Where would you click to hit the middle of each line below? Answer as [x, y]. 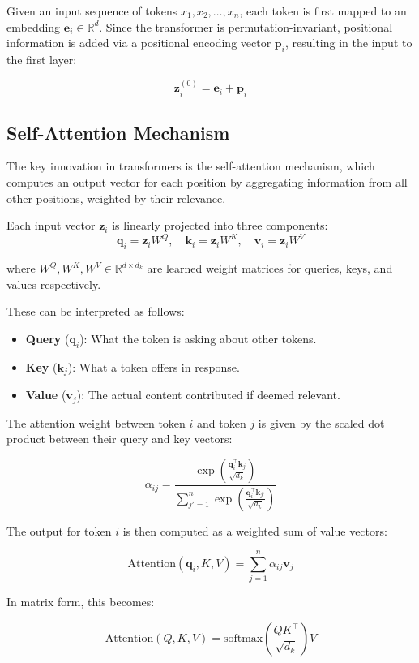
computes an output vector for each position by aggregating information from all [207, 181]
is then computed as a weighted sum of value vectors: [255, 530]
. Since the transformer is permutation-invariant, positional [246, 26]
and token [222, 422]
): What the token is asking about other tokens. [198, 338]
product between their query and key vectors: [120, 439]
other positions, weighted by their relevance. [116, 198]
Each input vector [51, 225]
